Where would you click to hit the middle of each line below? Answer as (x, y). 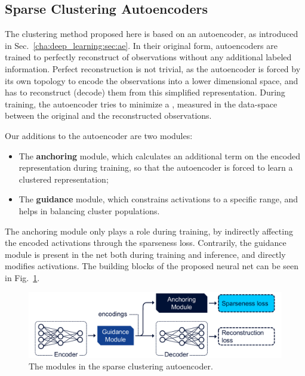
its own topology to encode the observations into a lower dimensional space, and (152, 80)
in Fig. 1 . (22, 277)
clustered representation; (64, 179)
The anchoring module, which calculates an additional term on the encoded (159, 155)
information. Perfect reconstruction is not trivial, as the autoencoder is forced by (153, 68)
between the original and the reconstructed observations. (108, 115)
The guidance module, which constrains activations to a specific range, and (158, 199)
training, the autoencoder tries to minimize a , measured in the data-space (141, 104)
